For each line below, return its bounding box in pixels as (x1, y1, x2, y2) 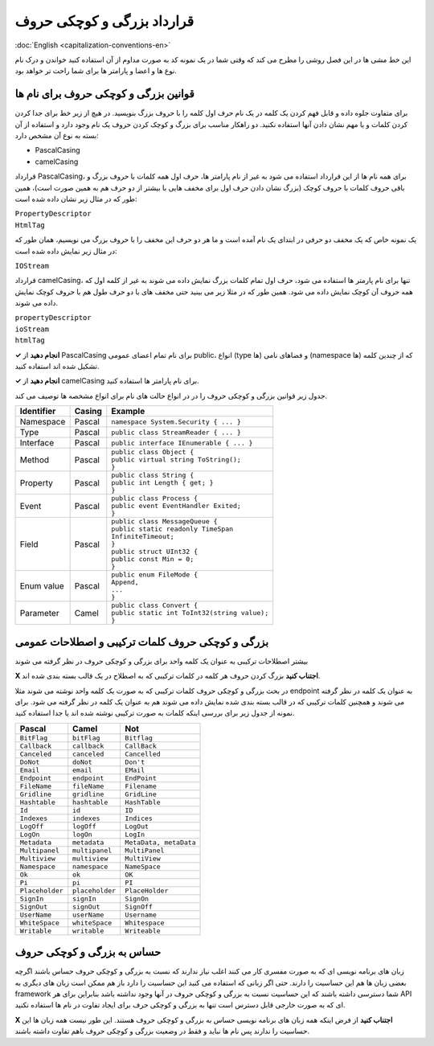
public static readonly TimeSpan (111, 525, 234, 534)
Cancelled (125, 749, 161, 758)
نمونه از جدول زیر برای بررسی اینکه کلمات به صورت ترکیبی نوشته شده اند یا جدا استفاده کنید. (14, 708, 295, 718)
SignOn (125, 894, 149, 903)
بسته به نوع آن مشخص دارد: (14, 131, 100, 141)
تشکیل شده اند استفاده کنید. (14, 362, 100, 371)
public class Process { (111, 494, 199, 502)
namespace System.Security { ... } (111, 417, 241, 426)
